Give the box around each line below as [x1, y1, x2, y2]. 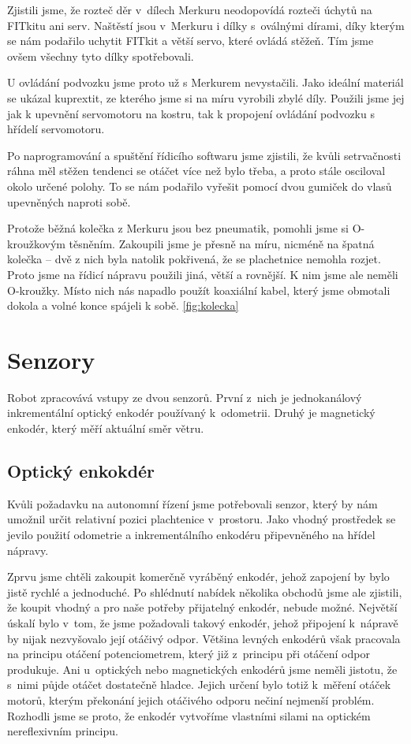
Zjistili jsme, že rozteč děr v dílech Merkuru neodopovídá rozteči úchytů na [7, 2, 372, 17]
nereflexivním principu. [7, 723, 118, 739]
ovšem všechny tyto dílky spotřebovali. [7, 47, 194, 64]
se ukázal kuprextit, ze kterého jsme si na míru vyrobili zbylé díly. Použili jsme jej [7, 89, 405, 106]
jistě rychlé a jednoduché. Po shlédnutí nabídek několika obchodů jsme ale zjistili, [7, 583, 402, 600]
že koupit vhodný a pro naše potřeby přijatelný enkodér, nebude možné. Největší [7, 599, 398, 616]
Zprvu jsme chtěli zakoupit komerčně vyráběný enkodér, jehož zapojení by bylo [7, 568, 390, 585]
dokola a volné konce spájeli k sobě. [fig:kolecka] [7, 297, 239, 314]
